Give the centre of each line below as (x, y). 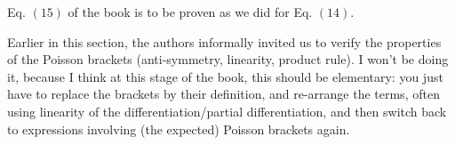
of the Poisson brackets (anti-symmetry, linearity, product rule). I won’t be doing (228, 59)
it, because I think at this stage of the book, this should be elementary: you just (225, 76)
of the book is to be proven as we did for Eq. (190, 12)
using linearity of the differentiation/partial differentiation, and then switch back (227, 111)
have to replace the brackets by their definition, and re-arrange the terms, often (224, 94)
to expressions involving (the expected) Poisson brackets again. (179, 129)
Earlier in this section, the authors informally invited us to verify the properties (224, 41)
